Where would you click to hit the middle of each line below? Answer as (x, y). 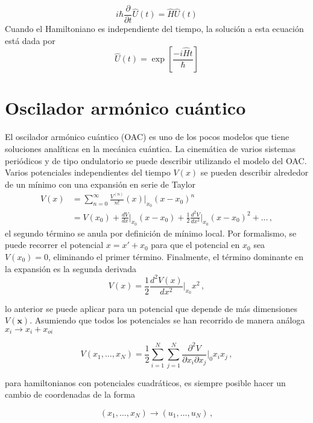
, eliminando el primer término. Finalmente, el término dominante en (176, 256)
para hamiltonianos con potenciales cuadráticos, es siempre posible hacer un (145, 382)
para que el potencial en (195, 245)
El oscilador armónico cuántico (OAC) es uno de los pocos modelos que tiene (147, 137)
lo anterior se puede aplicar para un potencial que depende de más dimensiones (151, 308)
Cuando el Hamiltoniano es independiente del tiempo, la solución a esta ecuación (154, 29)
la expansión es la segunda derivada (71, 268)
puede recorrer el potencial (54, 245)
